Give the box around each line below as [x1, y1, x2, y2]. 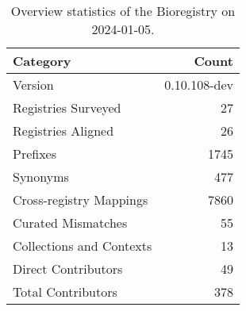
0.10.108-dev [164, 75, 233, 94]
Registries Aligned [13, 121, 114, 140]
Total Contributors [13, 282, 117, 301]
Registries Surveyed [13, 98, 121, 117]
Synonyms [13, 167, 69, 186]
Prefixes [13, 144, 57, 163]
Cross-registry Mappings [13, 190, 148, 209]
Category [13, 52, 71, 70]
